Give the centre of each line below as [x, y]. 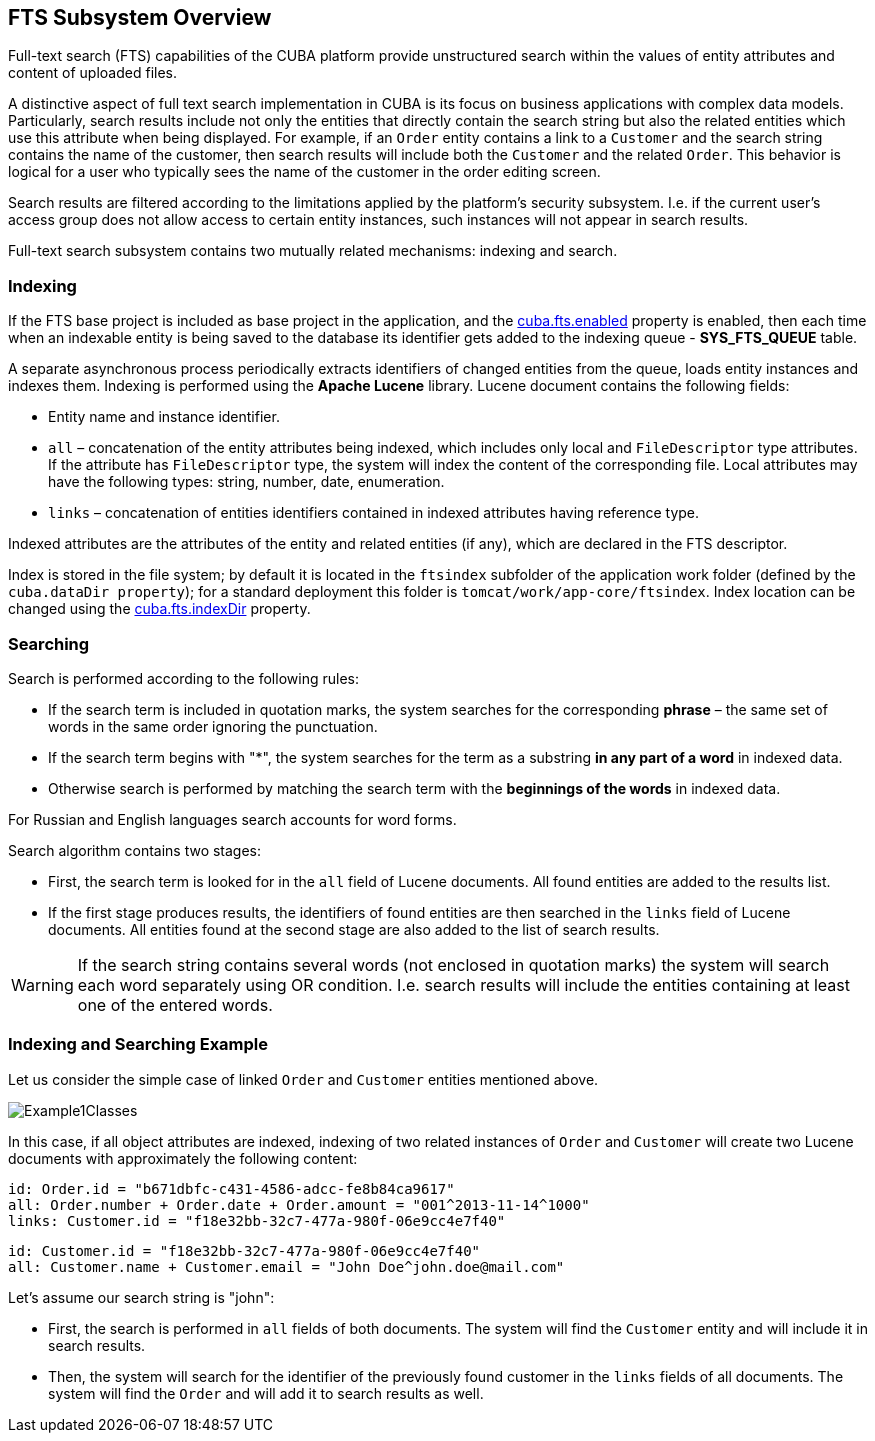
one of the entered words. [175, 1004]
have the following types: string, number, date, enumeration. [246, 482]
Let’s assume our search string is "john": [141, 1297]
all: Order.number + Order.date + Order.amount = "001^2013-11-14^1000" [299, 1204]
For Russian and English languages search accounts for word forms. [232, 819]
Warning [42, 984]
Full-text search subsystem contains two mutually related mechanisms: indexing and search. [313, 251]
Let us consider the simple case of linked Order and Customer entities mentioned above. [303, 1079]
